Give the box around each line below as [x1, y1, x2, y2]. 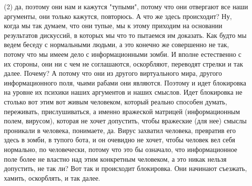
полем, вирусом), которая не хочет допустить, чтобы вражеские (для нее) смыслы [4, 116, 247, 126]
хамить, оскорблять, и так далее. [4, 172, 101, 183]
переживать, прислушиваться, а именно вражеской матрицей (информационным [4, 106, 240, 116]
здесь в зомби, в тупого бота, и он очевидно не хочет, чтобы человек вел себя [4, 135, 235, 145]
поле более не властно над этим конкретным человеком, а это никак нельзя [4, 153, 227, 164]
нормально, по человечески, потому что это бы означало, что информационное [4, 144, 237, 154]
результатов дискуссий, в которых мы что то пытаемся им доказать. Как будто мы [4, 30, 247, 40]
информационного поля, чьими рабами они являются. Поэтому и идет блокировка [4, 77, 247, 87]
